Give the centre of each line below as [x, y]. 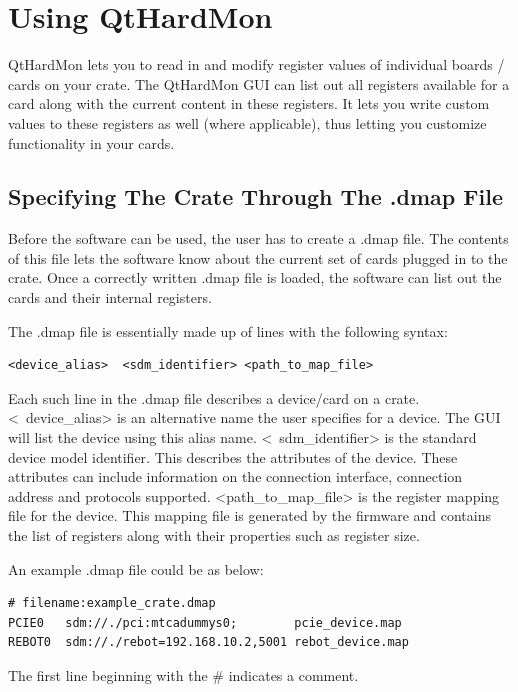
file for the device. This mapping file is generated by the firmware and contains [249, 515]
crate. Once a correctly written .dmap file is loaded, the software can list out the [255, 277]
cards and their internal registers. [110, 297]
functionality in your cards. [91, 142]
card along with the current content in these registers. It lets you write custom [249, 103]
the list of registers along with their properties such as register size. [214, 535]
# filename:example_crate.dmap [112, 603]
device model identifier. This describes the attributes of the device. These [233, 456]
